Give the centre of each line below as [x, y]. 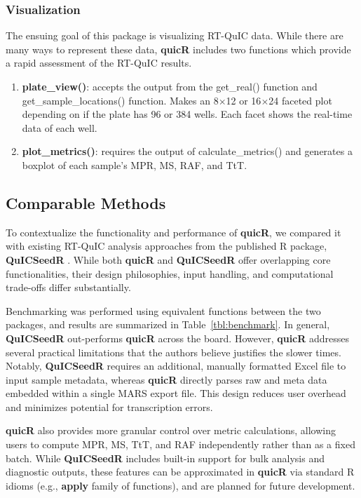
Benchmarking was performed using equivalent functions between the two [163, 310]
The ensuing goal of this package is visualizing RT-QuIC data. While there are [175, 35]
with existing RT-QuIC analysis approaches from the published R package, [166, 246]
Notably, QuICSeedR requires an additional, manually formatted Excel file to [176, 366]
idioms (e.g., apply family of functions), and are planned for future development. [180, 485]
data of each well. [60, 127]
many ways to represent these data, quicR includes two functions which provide [178, 49]
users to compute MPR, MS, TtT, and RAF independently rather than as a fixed [180, 444]
